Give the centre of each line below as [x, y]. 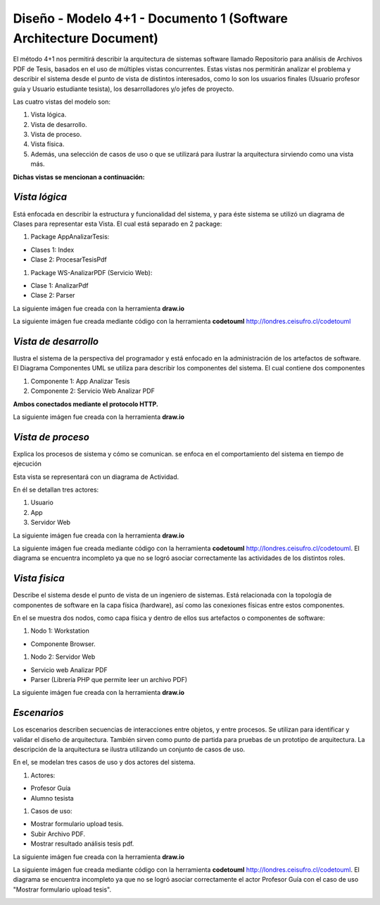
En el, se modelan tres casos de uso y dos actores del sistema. [104, 763]
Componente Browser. [63, 644]
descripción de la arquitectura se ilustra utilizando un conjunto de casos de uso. [129, 749]
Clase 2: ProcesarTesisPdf [69, 260]
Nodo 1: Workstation [60, 631]
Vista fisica [39, 578]
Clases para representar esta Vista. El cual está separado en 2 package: [118, 224]
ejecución [27, 464]
